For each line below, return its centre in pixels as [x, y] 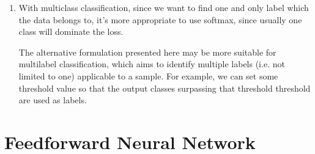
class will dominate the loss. [71, 31]
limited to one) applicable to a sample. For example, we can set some [148, 75]
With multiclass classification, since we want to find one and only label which [164, 7]
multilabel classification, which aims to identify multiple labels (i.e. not [152, 64]
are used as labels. [53, 100]
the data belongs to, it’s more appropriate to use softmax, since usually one [160, 19]
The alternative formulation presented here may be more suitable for [147, 52]
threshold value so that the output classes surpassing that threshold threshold [165, 88]
